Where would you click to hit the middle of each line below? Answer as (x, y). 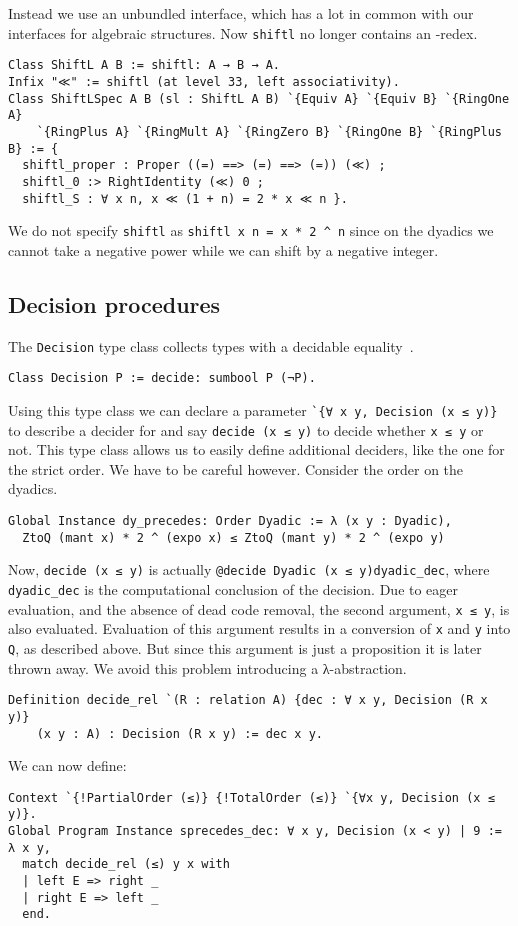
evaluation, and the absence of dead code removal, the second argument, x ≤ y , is (259, 608)
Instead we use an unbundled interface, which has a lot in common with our (241, 13)
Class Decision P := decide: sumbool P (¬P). (162, 378)
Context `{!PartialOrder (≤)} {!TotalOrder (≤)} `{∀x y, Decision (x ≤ (251, 797)
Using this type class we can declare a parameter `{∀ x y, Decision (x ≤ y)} (253, 409)
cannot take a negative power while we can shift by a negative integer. (223, 249)
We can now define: (67, 765)
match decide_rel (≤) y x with (126, 864)
